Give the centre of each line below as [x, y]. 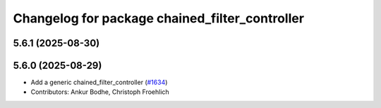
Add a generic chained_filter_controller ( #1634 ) [99, 82]
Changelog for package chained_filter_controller [159, 18]
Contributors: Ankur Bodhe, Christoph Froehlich [100, 92]
